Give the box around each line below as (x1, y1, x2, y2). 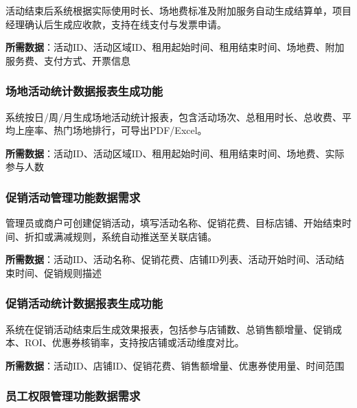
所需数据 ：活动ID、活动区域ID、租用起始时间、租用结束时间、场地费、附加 (5, 40, 345, 54)
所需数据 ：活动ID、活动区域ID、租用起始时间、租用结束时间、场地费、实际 (5, 146, 345, 160)
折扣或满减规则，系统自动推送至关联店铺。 (24, 229, 217, 243)
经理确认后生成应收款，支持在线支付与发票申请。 (5, 16, 227, 31)
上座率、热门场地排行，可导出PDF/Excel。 (14, 123, 207, 137)
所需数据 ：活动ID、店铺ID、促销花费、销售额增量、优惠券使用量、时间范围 (5, 358, 345, 372)
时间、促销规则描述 (14, 265, 102, 280)
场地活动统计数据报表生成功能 (5, 82, 163, 100)
